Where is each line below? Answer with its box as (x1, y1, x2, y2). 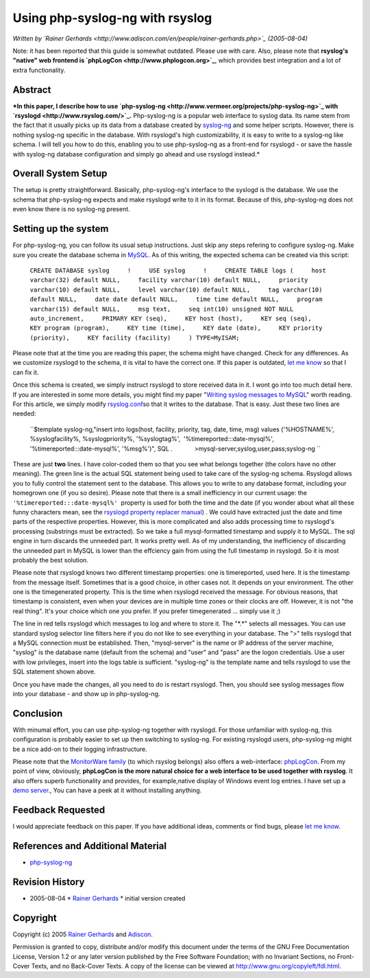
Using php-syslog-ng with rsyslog (12, 10, 212, 25)
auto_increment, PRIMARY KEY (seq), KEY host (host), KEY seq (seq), (29, 314, 312, 322)
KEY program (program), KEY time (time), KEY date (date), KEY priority (29, 324, 323, 332)
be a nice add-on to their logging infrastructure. (12, 745, 147, 753)
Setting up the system (12, 223, 109, 235)
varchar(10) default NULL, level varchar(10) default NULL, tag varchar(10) (29, 285, 323, 294)
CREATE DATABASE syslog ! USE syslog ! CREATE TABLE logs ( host (29, 266, 327, 274)
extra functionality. (12, 66, 66, 74)
